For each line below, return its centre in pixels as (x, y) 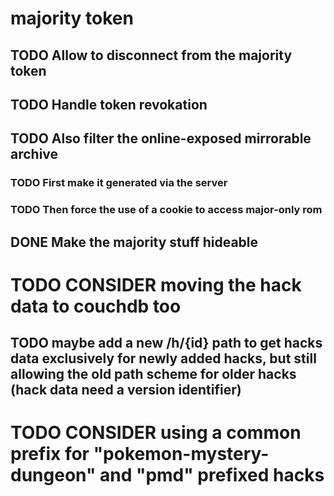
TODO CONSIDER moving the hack (156, 284)
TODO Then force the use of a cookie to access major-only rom (166, 210)
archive (34, 154)
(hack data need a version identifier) (126, 390)
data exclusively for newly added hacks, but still (163, 358)
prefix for (50, 454)
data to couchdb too (96, 306)
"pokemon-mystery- (181, 454)
